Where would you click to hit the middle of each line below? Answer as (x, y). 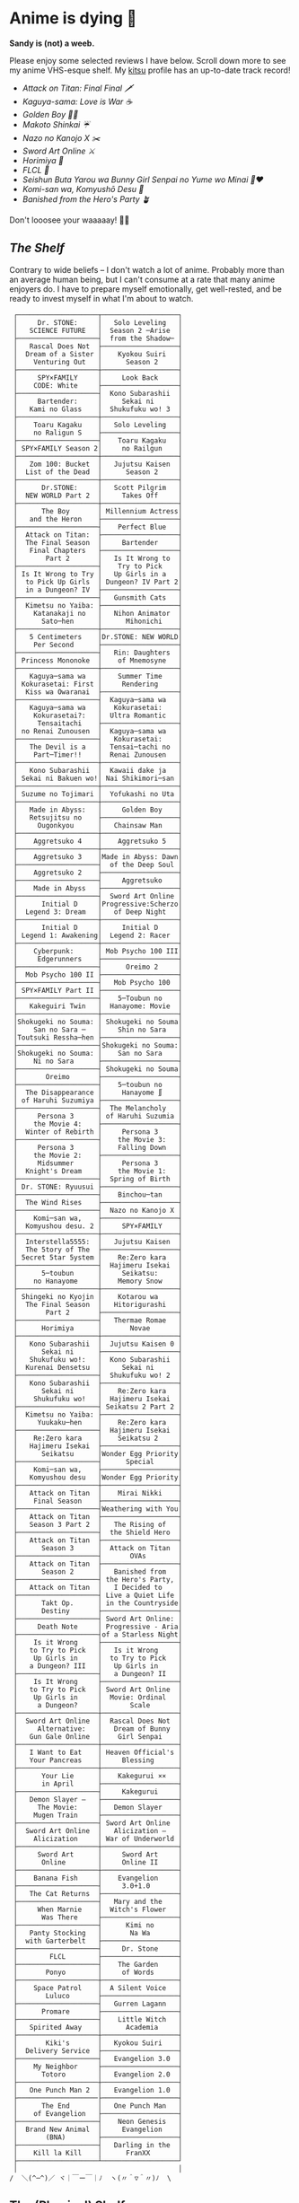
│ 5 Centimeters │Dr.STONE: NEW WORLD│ (97, 636)
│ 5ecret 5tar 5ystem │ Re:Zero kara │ (97, 1257)
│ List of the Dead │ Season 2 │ (97, 472)
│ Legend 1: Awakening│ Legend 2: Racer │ (97, 935)
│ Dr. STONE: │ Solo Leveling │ (97, 322)
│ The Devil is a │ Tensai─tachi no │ (97, 747)
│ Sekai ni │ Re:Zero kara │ (97, 1391)
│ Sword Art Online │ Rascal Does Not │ (97, 1721)
